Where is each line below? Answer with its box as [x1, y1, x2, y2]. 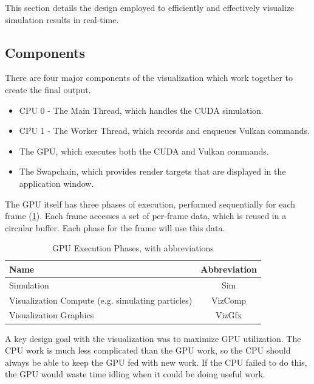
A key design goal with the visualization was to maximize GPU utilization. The [5, 332, 301, 344]
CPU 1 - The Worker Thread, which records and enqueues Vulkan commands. [19, 124, 310, 137]
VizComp [211, 293, 247, 306]
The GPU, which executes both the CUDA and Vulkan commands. [19, 144, 269, 157]
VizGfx [215, 309, 242, 321]
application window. [19, 176, 94, 189]
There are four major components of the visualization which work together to [5, 71, 293, 84]
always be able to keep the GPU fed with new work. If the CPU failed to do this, [5, 355, 307, 368]
